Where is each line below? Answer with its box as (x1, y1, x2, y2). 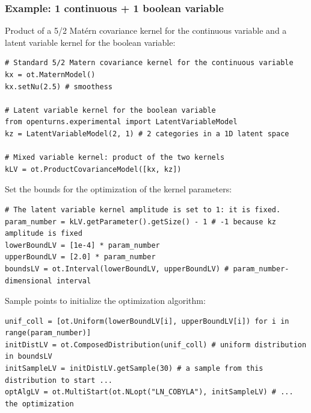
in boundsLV (5, 352, 52, 361)
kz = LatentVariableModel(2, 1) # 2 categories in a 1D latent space (5, 129, 289, 138)
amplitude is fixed (5, 229, 82, 238)
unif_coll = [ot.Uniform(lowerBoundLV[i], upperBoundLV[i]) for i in (5, 317, 289, 326)
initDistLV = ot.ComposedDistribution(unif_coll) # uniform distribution (5, 340, 307, 349)
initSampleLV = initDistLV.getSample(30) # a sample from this (5, 364, 263, 373)
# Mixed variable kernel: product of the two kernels (5, 153, 225, 162)
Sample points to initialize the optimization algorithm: (5, 294, 206, 307)
